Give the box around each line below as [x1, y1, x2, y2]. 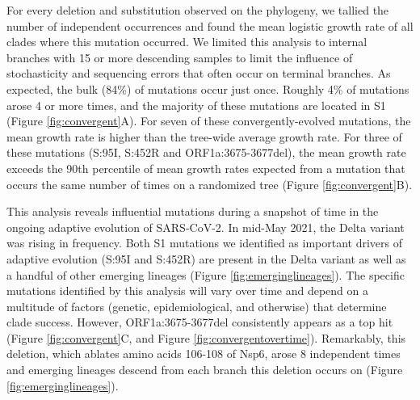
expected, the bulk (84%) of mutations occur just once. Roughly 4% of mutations [6, 80, 409, 97]
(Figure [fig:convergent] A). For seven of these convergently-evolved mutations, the [6, 112, 411, 129]
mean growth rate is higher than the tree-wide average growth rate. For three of [6, 128, 402, 145]
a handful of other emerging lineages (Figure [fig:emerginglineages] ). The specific [6, 266, 405, 283]
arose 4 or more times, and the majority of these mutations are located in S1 [6, 96, 386, 113]
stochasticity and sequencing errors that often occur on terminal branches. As [6, 65, 391, 82]
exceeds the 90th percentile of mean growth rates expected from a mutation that [6, 159, 405, 176]
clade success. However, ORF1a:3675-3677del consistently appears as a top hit [6, 314, 393, 331]
